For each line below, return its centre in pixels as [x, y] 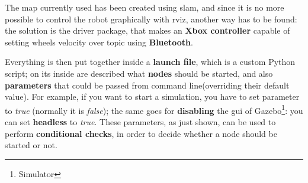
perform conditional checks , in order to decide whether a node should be [141, 133]
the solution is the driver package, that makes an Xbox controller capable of [147, 30]
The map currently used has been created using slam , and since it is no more [145, 7]
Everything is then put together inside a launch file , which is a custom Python [150, 62]
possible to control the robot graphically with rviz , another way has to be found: [151, 19]
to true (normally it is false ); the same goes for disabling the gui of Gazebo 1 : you [154, 109]
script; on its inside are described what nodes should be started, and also [139, 73]
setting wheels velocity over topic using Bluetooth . [99, 42]
